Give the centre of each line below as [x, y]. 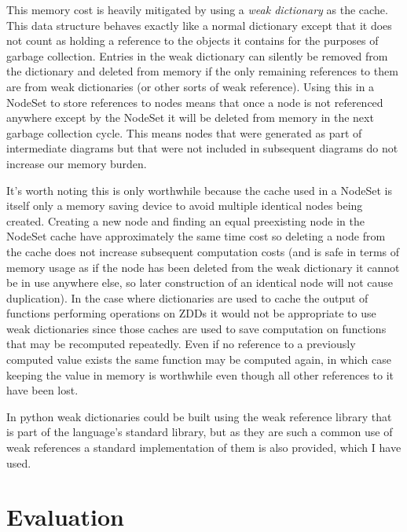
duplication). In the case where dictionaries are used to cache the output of [187, 297]
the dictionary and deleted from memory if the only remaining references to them [202, 71]
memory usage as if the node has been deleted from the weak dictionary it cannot [203, 267]
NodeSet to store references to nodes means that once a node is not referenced [195, 102]
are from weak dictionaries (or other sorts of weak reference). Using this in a [191, 86]
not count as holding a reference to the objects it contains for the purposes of [192, 40]
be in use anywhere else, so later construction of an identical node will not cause [200, 283]
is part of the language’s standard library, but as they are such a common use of [200, 432]
